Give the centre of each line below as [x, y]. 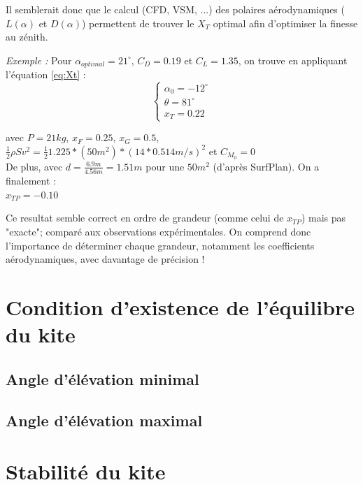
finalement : [31, 181]
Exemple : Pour [39, 60]
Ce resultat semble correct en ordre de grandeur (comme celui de [145, 218]
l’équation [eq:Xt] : [46, 74]
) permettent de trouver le [138, 23]
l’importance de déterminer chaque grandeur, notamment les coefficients [160, 245]
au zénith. [27, 37]
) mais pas [323, 218]
